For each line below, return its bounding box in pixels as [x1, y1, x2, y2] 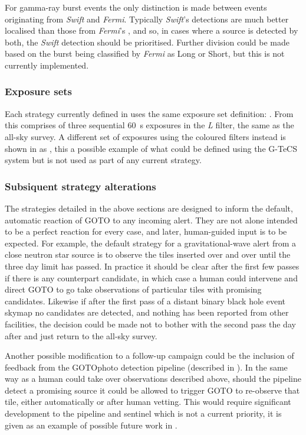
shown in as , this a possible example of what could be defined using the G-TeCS [5, 142, 297, 154]
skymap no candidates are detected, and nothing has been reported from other [5, 306, 289, 319]
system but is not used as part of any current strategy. [5, 154, 202, 166]
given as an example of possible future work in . [5, 418, 177, 431]
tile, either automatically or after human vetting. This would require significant [5, 395, 291, 408]
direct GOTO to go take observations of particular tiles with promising [5, 283, 262, 296]
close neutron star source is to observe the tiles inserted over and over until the [5, 248, 291, 261]
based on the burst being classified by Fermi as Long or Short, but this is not [5, 47, 285, 60]
